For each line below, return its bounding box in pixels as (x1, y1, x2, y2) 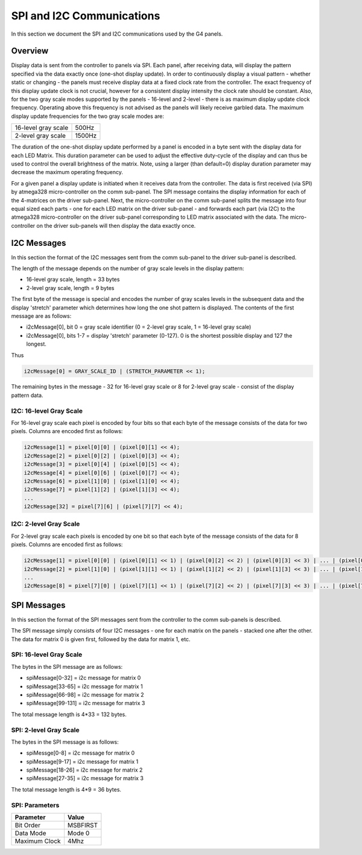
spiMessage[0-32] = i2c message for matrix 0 (26, 674, 141, 682)
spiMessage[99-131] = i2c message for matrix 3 (26, 700, 145, 707)
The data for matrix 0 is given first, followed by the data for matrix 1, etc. (11, 635, 191, 643)
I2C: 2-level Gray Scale (11, 520, 80, 528)
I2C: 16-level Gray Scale (11, 407, 83, 415)
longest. (26, 340, 46, 347)
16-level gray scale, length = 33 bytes (26, 276, 120, 283)
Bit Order (14, 821, 40, 830)
